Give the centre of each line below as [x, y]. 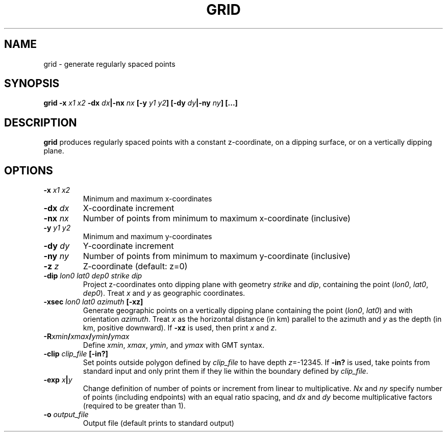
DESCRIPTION [41, 122]
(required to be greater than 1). [134, 406]
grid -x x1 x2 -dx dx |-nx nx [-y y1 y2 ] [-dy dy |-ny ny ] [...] [141, 103]
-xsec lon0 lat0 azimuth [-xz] [93, 302]
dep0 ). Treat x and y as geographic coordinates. [164, 293]
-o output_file [66, 415]
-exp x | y [58, 380]
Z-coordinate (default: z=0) [135, 266]
